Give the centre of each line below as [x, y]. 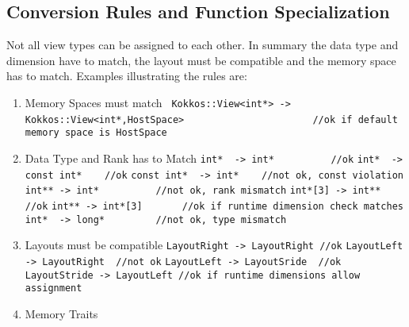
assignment [54, 289]
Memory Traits [61, 313]
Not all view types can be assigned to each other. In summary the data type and [203, 45]
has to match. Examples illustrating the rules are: [127, 76]
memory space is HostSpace [96, 133]
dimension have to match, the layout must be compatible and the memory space [201, 60]
